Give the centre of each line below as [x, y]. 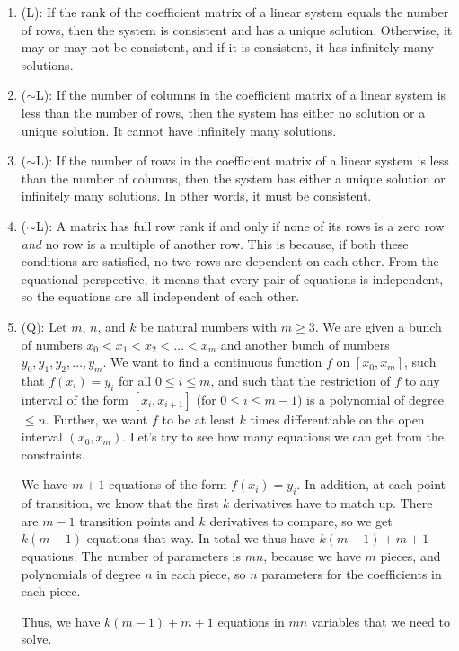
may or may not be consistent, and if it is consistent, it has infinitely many [227, 47]
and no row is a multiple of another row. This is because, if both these [215, 243]
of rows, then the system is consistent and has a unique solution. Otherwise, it [237, 29]
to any [422, 380]
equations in [251, 621]
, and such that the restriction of [300, 380]
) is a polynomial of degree [370, 399]
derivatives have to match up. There [333, 503]
